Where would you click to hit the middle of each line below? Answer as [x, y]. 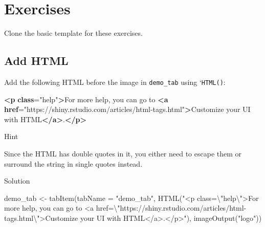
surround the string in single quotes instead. [73, 163]
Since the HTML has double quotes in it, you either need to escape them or [123, 153]
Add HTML [36, 61]
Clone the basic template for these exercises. [73, 33]
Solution [17, 181]
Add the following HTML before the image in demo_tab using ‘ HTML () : [115, 82]
